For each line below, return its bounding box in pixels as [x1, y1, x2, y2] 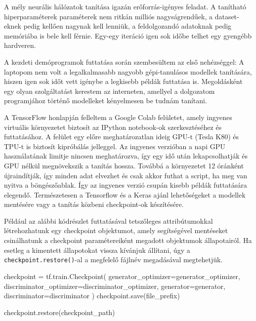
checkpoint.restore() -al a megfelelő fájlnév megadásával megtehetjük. [4, 254, 223, 265]
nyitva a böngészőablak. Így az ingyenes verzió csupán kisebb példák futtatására [4, 180, 247, 190]
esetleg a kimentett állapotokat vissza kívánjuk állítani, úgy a [4, 244, 190, 255]
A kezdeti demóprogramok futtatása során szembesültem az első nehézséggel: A [4, 56, 244, 67]
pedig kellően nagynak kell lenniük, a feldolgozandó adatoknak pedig [23, 21, 232, 31]
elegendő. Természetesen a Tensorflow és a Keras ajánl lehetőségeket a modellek [4, 189, 246, 200]
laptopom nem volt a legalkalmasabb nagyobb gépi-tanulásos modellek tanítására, [4, 66, 252, 77]
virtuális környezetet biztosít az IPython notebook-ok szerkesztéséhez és [4, 121, 222, 132]
